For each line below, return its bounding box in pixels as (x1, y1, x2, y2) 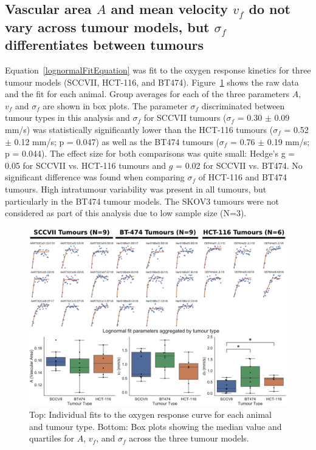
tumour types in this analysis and (5, 111, 130, 124)
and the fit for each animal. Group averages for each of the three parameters (5, 87, 289, 100)
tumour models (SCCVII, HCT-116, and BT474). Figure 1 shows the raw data (5, 75, 299, 88)
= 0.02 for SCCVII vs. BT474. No (176, 159, 303, 171)
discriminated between (201, 99, 285, 112)
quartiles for (29, 432, 75, 445)
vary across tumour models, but (5, 17, 210, 36)
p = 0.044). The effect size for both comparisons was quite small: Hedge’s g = (5, 147, 295, 160)
